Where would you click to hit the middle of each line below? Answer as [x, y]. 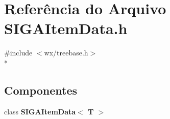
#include [18, 53]
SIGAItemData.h [66, 28]
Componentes [41, 90]
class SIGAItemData [40, 111]
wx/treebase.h [66, 53]
